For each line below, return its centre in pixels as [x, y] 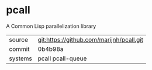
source [18, 39]
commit [19, 49]
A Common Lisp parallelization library [51, 26]
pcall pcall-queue [62, 58]
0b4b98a [51, 49]
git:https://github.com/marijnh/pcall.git [91, 39]
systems [20, 58]
